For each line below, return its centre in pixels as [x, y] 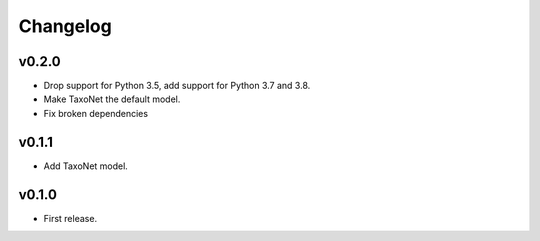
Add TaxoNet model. [86, 166]
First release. [70, 218]
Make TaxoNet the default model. [112, 99]
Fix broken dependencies [96, 113]
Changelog [65, 26]
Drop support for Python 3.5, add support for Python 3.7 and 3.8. [177, 86]
